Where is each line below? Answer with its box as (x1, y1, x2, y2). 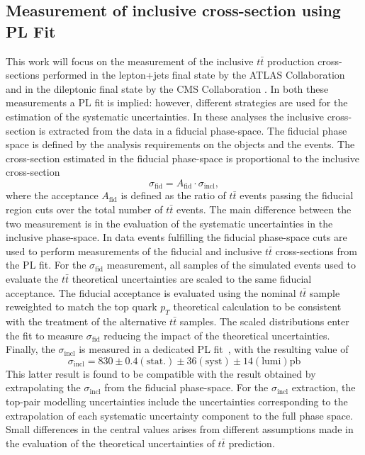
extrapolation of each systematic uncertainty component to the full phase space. (6, 408, 353, 422)
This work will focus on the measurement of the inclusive (6, 53, 254, 68)
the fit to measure (6, 327, 83, 342)
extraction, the (291, 380, 356, 395)
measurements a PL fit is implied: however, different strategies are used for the (6, 95, 348, 110)
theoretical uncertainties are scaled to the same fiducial (72, 271, 312, 286)
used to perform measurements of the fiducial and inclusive (6, 243, 262, 258)
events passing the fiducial (240, 188, 354, 203)
